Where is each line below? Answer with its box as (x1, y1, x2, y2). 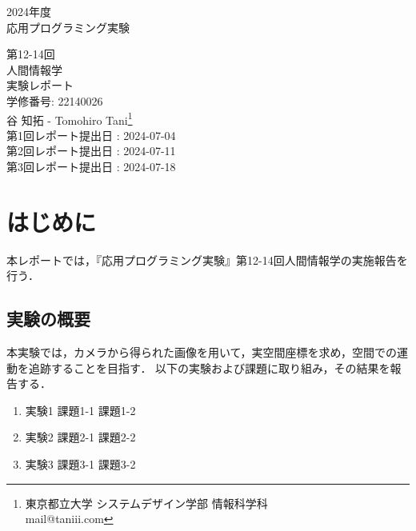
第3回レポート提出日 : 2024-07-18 (6, 158, 176, 174)
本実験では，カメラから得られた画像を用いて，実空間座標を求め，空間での (6, 344, 397, 361)
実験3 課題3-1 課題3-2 (25, 456, 136, 473)
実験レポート (6, 77, 74, 94)
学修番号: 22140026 (6, 92, 103, 109)
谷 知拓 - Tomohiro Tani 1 (6, 109, 133, 128)
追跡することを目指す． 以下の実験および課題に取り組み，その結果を (28, 359, 390, 376)
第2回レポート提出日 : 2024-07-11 (6, 142, 176, 159)
